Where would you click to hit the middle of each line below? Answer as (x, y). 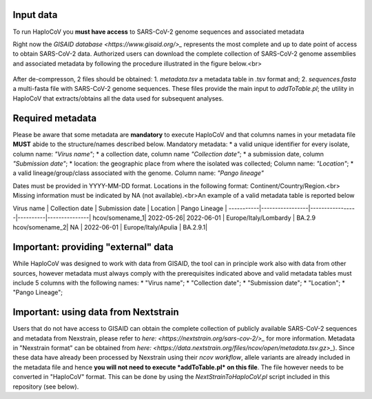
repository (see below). (46, 387)
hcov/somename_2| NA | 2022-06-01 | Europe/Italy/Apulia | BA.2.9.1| (110, 227)
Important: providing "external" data (93, 247)
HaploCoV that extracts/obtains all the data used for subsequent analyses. (118, 98)
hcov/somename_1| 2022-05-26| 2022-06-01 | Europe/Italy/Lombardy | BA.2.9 (204, 218)
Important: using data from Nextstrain (96, 313)
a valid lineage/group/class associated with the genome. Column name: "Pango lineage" (138, 173)
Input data (35, 15)
